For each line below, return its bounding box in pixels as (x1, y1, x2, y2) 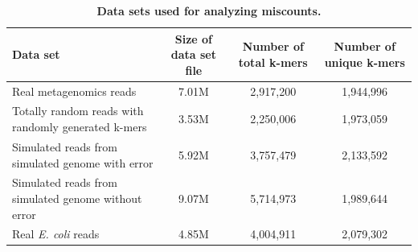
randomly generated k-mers (12, 118, 147, 135)
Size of (174, 30, 212, 47)
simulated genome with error (12, 154, 154, 171)
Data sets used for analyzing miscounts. (96, 2, 322, 19)
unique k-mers (324, 53, 405, 70)
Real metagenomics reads (12, 82, 137, 99)
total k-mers (238, 53, 308, 70)
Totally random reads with (12, 102, 144, 119)
